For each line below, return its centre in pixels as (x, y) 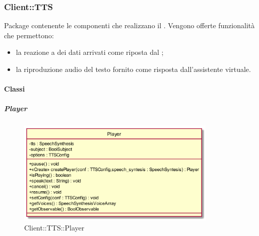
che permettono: (29, 35)
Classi (15, 89)
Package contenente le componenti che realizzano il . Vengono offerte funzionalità (129, 25)
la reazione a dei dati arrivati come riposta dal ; (90, 52)
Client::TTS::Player (54, 227)
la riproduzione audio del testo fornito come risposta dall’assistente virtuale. (133, 69)
